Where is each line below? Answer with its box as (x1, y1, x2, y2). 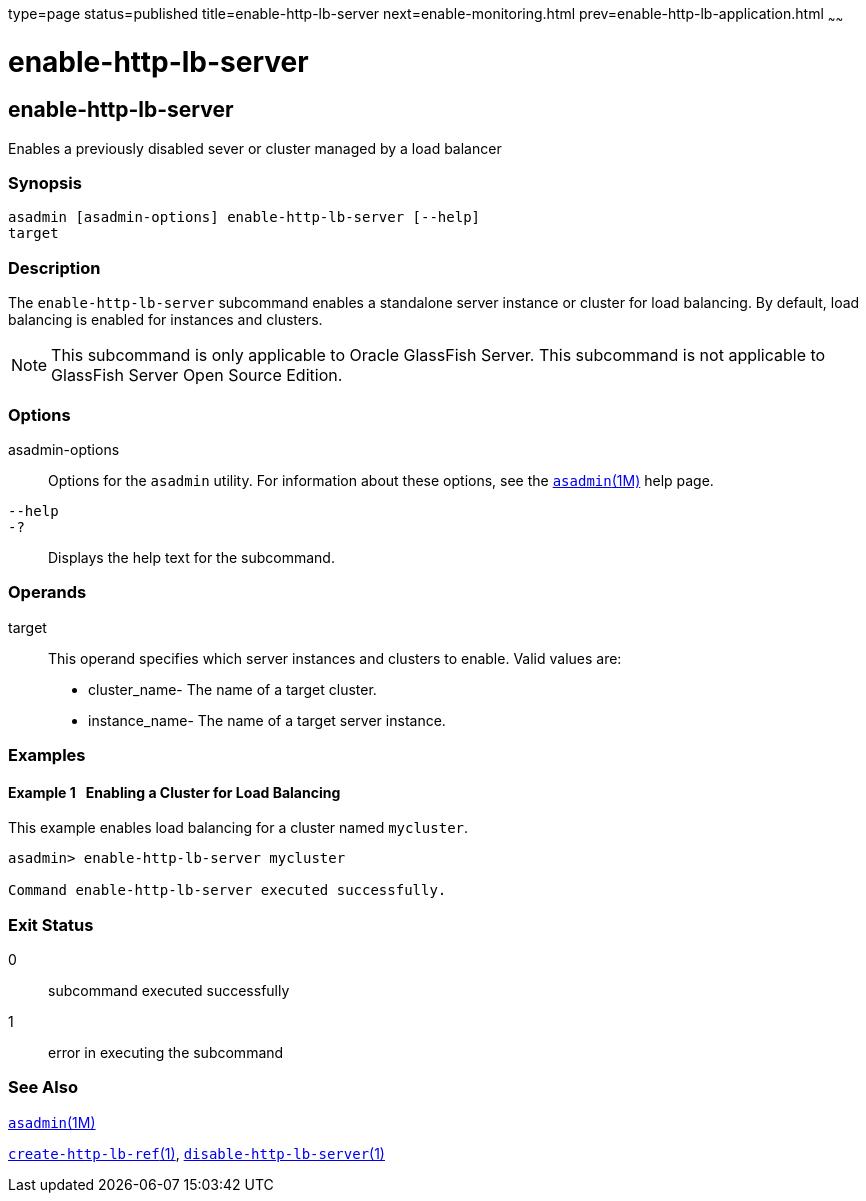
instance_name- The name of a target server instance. (88, 711, 446, 729)
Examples (8, 745, 86, 766)
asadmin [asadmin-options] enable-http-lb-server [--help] (8, 209, 481, 226)
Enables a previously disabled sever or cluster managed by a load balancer (8, 139, 502, 157)
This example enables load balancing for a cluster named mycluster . (8, 819, 469, 837)
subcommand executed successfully (48, 982, 290, 1000)
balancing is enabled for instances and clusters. (8, 311, 323, 329)
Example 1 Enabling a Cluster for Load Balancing (8, 783, 341, 801)
